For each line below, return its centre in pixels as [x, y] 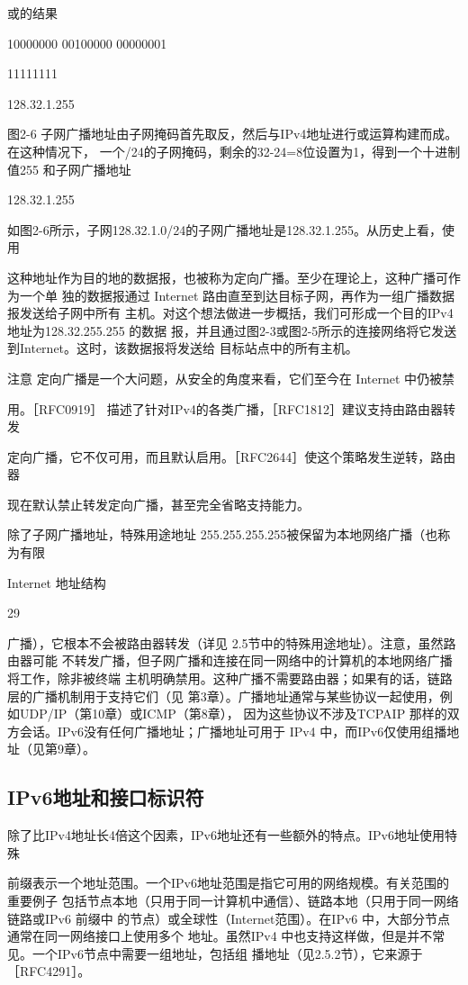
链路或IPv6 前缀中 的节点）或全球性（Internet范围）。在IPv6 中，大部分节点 [229, 918]
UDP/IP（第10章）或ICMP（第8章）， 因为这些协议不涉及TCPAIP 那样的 [233, 714]
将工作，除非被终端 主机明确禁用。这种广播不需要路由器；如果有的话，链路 [230, 678]
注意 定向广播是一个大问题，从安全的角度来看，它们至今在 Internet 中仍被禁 [231, 378]
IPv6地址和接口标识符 [106, 797]
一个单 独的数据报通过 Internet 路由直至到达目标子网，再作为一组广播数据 [237, 295]
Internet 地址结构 [57, 582]
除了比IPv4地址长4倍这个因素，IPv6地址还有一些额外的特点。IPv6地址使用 [226, 835]
